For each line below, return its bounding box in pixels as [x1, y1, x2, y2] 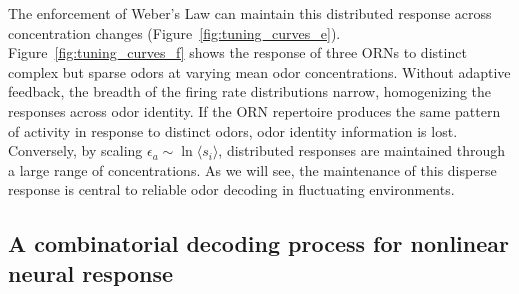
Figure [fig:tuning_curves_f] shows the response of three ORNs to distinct [8, 42, 467, 63]
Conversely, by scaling [8, 140, 143, 161]
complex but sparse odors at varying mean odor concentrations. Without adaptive [8, 61, 511, 82]
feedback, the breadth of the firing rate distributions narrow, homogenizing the [8, 81, 492, 102]
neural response [8, 257, 174, 288]
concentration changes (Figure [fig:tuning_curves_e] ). [8, 22, 341, 43]
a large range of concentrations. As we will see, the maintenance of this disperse [8, 159, 497, 180]
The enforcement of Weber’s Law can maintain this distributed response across [8, 3, 492, 23]
